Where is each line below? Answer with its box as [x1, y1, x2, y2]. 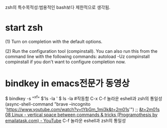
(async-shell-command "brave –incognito [5, 101, 91, 107]
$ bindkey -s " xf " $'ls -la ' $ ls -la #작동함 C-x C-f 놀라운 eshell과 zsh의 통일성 [5, 94, 163, 101]
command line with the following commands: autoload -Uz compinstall [5, 53, 150, 59]
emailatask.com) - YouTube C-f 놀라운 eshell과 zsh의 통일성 [5, 118, 126, 124]
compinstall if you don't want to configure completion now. [5, 59, 126, 65]
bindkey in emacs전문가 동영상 [5, 78, 130, 89]
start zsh [5, 22, 43, 33]
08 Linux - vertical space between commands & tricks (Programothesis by [5, 112, 158, 118]
